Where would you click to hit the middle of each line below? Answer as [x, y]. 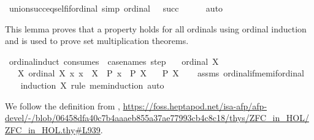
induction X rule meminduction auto [92, 85]
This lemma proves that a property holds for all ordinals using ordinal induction [156, 28]
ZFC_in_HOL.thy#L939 [53, 129]
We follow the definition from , [63, 105]
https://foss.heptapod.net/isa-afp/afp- [195, 105]
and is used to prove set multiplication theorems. [97, 41]
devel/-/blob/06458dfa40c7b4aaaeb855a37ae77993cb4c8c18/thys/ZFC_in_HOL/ [157, 118]
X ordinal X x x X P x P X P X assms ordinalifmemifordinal [161, 73]
